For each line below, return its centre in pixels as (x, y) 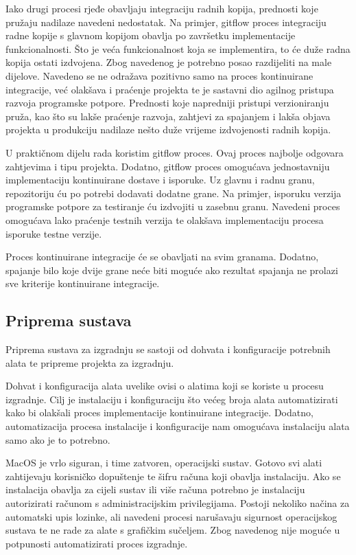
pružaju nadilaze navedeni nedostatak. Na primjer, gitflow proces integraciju (166, 22)
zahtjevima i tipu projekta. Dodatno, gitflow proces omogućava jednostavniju (168, 166)
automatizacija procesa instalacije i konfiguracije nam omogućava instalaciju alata (178, 426)
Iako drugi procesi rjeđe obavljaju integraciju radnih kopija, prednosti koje (162, 8)
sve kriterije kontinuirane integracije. (83, 283)
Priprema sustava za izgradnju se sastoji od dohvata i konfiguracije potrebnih (168, 349)
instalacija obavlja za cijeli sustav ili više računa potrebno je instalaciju (155, 489)
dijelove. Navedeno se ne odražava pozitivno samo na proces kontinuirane (159, 75)
